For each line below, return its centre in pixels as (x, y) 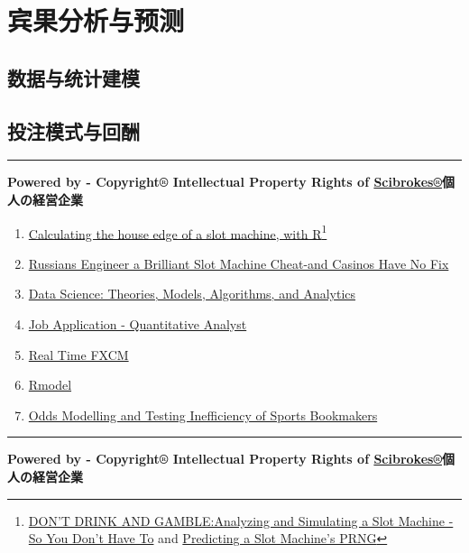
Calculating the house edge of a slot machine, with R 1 (178, 232)
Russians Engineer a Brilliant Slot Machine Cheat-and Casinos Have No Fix (239, 263)
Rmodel (50, 385)
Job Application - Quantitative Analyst (138, 323)
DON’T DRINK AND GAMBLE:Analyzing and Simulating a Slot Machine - (241, 520)
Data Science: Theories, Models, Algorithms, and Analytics (192, 294)
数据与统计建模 (74, 77)
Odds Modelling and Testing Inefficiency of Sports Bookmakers (203, 415)
